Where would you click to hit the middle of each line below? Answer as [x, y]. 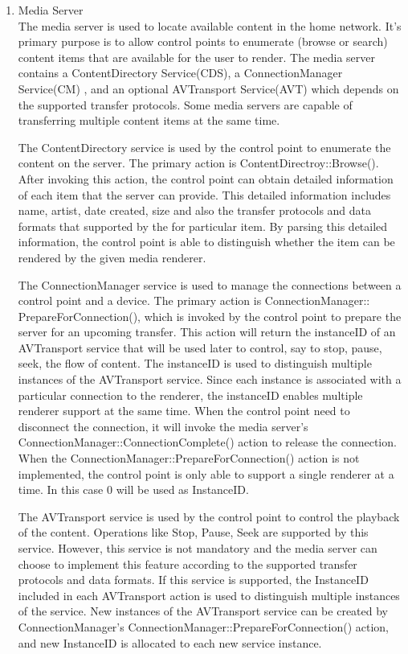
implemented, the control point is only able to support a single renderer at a [206, 473]
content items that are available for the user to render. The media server [196, 57]
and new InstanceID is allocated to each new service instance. [170, 642]
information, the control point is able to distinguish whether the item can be [206, 242]
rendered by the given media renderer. [112, 257]
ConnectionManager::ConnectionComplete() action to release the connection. [207, 442]
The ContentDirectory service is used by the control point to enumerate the [204, 147]
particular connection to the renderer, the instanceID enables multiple [190, 395]
